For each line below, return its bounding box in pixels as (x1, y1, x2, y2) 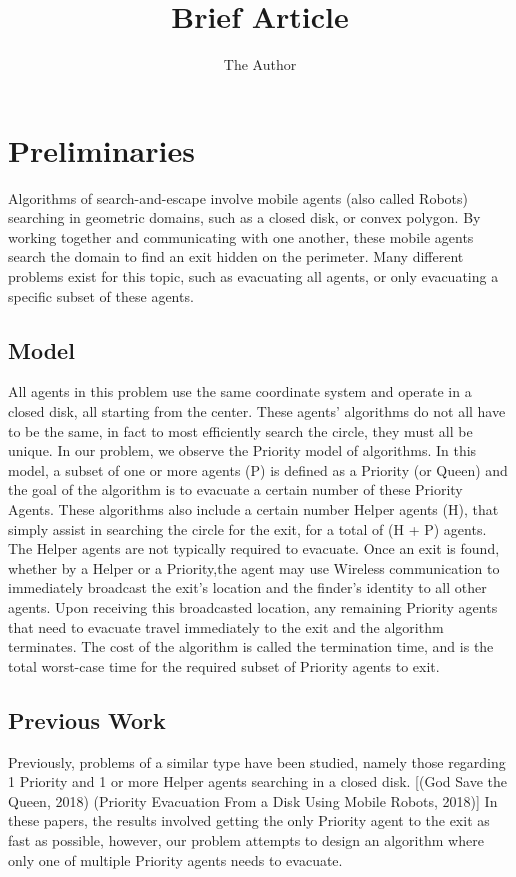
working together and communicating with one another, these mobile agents (8, 226, 474, 247)
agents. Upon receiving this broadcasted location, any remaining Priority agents (8, 596, 498, 617)
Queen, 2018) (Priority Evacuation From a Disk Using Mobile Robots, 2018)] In (8, 790, 498, 811)
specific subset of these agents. (8, 285, 194, 306)
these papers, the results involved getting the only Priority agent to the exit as (8, 810, 490, 831)
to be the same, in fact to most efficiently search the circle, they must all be (8, 420, 473, 441)
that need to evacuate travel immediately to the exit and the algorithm (8, 616, 444, 637)
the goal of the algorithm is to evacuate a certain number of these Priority (8, 479, 463, 500)
